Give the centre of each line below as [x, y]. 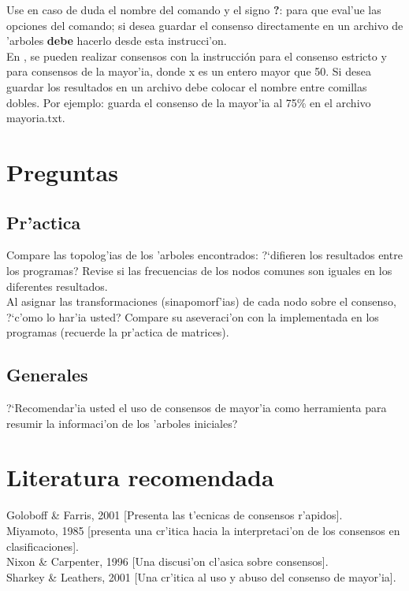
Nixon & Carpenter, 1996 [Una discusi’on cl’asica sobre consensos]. [167, 561]
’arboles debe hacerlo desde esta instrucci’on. [117, 41]
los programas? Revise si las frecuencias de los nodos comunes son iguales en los [199, 270]
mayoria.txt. [36, 118]
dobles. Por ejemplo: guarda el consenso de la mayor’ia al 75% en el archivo [189, 102]
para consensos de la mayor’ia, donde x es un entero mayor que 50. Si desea [189, 71]
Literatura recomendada [140, 477]
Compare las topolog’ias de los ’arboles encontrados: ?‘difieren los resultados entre [204, 255]
